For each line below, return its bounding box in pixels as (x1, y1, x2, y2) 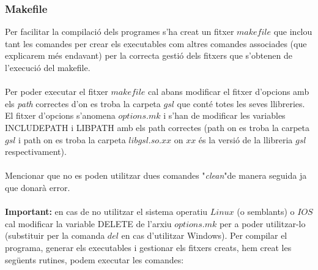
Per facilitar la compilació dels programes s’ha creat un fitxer (5, 25, 234, 38)
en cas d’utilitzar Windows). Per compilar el (121, 229, 287, 242)
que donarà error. (5, 181, 70, 193)
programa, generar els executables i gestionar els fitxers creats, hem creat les (5, 241, 292, 253)
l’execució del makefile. (5, 61, 91, 73)
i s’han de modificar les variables (163, 109, 286, 122)
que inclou (273, 25, 312, 38)
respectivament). (5, 145, 67, 158)
